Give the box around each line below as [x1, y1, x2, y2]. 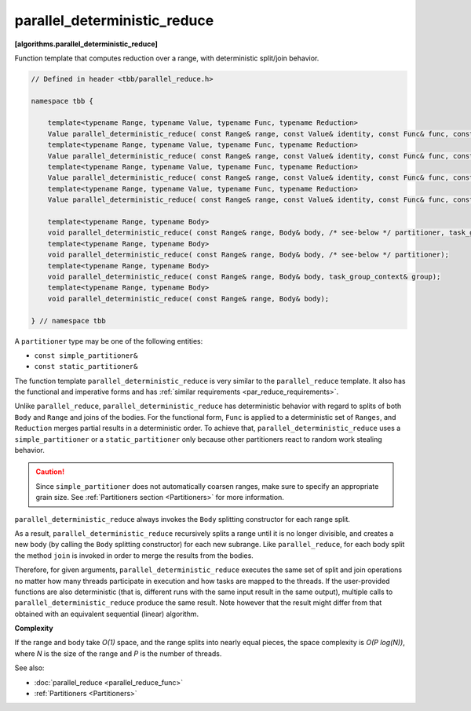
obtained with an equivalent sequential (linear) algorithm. [14, 609, 199, 618]
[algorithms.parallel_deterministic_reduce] [14, 39, 159, 49]
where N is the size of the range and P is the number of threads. [14, 648, 222, 658]
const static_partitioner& [34, 362, 138, 371]
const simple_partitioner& [34, 351, 138, 360]
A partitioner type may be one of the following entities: [14, 336, 203, 345]
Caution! [35, 467, 65, 476]
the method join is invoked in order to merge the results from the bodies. [14, 550, 254, 560]
